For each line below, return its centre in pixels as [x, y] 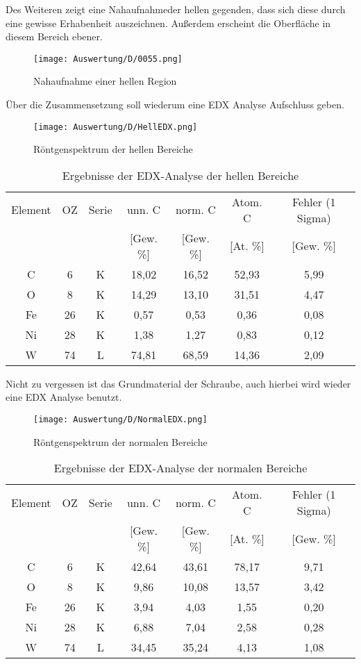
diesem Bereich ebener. [54, 36]
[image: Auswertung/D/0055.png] [108, 59]
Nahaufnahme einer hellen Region [105, 81]
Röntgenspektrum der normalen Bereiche [120, 441]
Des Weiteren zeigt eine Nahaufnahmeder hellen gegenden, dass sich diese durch [176, 9]
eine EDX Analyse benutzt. [64, 397]
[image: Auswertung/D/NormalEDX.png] [120, 420]
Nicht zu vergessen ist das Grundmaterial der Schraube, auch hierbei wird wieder [178, 383]
